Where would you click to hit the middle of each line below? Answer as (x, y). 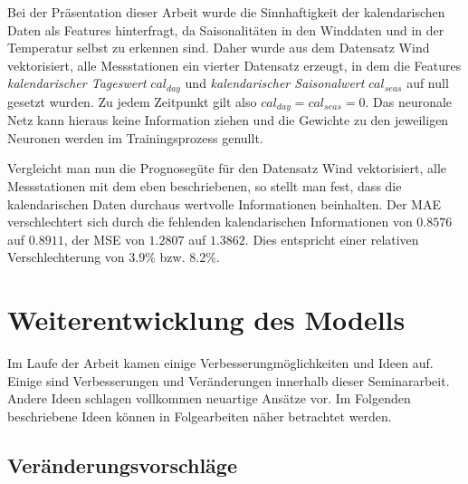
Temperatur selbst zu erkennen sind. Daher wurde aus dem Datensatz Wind (219, 48)
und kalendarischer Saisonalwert (275, 83)
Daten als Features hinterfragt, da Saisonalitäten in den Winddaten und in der (226, 29)
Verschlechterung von (66, 257)
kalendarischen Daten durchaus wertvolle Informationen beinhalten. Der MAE (224, 203)
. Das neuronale (409, 101)
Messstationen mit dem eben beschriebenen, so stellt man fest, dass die (205, 186)
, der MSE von (104, 239)
